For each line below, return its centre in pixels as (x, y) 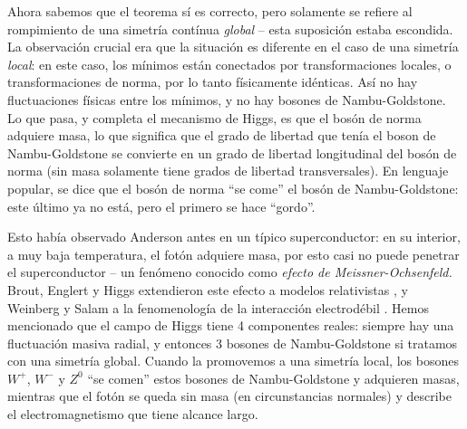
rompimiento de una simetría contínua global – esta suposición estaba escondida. (230, 29)
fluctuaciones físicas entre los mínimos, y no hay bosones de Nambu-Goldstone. (227, 99)
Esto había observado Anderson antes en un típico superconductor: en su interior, (234, 237)
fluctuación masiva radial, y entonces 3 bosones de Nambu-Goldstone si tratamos (233, 343)
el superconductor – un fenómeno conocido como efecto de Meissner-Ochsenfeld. (230, 272)
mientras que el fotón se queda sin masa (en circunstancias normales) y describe (229, 396)
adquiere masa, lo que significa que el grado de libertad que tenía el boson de (222, 135)
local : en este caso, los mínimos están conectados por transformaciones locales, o (229, 64)
